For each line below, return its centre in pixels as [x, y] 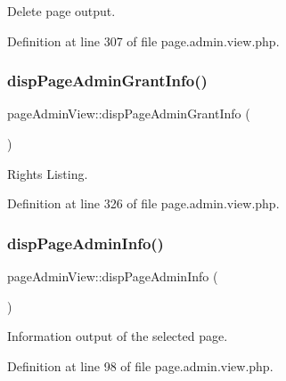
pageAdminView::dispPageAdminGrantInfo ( [129, 113]
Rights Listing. [48, 173]
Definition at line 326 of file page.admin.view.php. [143, 203]
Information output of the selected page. [118, 336]
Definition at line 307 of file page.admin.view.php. [143, 41]
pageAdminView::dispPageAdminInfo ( [113, 276]
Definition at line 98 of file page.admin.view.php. [140, 365]
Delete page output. [61, 11]
